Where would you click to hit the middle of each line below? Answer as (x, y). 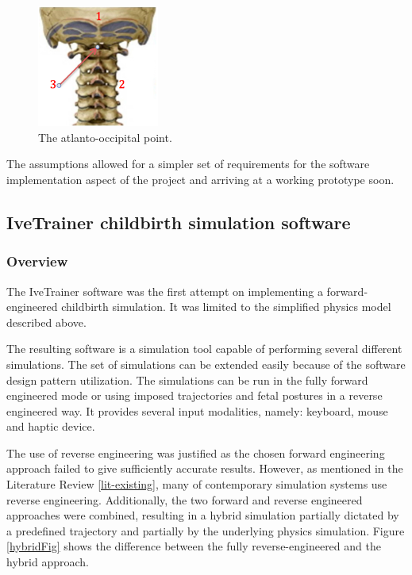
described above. (46, 322)
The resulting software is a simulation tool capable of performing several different (204, 349)
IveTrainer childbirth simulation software (179, 222)
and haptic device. (51, 426)
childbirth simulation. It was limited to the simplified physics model (226, 307)
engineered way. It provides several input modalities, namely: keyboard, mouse (197, 410)
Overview (37, 261)
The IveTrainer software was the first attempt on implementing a (165, 291)
